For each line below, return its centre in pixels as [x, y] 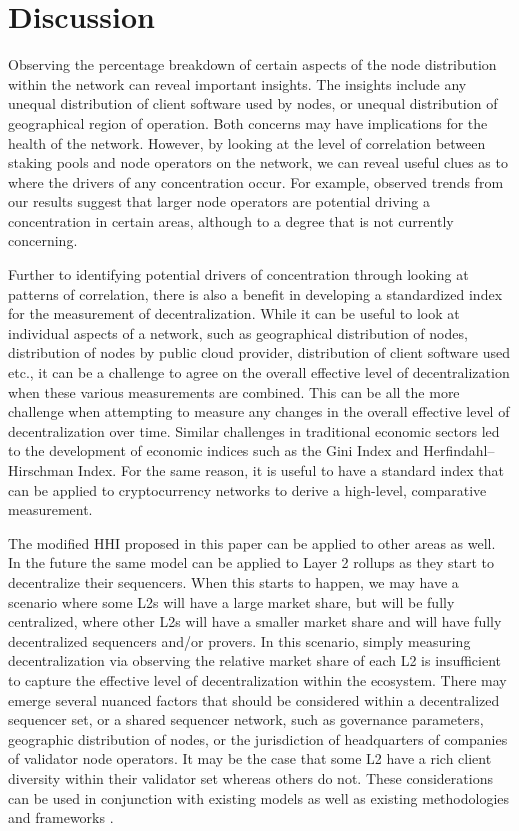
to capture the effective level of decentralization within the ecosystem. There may [257, 679]
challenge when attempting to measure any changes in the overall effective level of [259, 411]
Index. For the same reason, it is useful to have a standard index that [291, 470]
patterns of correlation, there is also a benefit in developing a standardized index [255, 293]
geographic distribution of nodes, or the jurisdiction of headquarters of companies [258, 738]
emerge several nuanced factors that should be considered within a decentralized [254, 699]
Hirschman [41, 470]
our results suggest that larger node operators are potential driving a [219, 201]
